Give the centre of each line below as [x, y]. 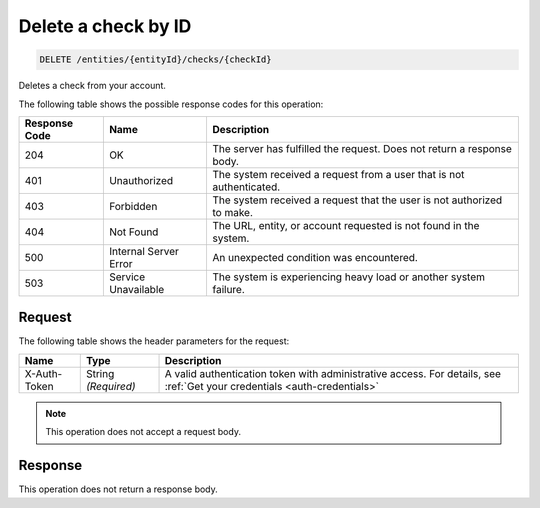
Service [127, 277]
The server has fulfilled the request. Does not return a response [361, 148]
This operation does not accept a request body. [143, 432]
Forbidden [133, 206]
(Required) [110, 386]
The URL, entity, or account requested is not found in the [345, 225]
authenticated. [246, 187]
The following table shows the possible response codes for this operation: [171, 104]
